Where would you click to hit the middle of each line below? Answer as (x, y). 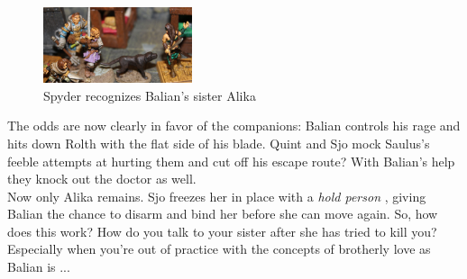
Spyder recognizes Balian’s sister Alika (150, 95)
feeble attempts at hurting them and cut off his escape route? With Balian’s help (231, 161)
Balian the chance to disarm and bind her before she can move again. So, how (223, 214)
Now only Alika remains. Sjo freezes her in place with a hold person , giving (217, 196)
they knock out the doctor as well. (102, 179)
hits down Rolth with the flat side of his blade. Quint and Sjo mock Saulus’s (219, 143)
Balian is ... (39, 267)
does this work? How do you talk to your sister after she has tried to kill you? (222, 231)
